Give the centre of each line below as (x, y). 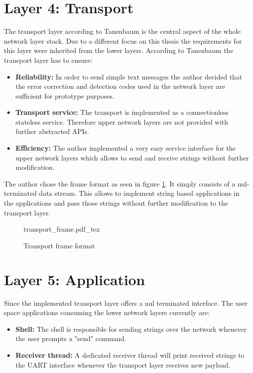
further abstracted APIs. (52, 131)
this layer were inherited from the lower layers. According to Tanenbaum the (119, 50)
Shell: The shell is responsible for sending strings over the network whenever (131, 329)
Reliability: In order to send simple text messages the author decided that (129, 76)
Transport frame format (59, 245)
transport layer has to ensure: (48, 60)
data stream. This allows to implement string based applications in (139, 193)
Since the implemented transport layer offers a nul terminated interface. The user (126, 303)
